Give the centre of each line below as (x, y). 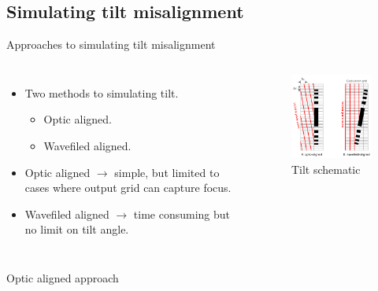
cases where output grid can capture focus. (128, 188)
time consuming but (182, 214)
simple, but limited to (167, 172)
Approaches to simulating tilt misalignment (111, 44)
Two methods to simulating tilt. (102, 92)
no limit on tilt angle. (77, 229)
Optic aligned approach (63, 277)
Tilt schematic (326, 169)
